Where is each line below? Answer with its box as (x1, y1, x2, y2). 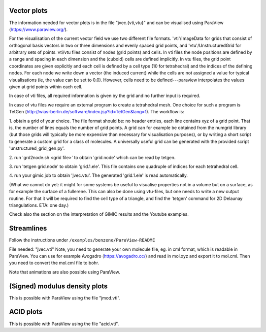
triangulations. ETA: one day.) (9, 202, 69, 208)
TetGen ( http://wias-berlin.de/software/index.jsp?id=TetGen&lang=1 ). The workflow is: (9, 109, 184, 115)
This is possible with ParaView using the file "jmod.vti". (9, 295, 121, 300)
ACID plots (9, 308, 43, 316)
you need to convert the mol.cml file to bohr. (9, 260, 100, 266)
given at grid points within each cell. (9, 84, 83, 90)
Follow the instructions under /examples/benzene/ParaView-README (9, 237, 155, 243)
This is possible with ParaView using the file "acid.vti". (9, 321, 119, 327)
